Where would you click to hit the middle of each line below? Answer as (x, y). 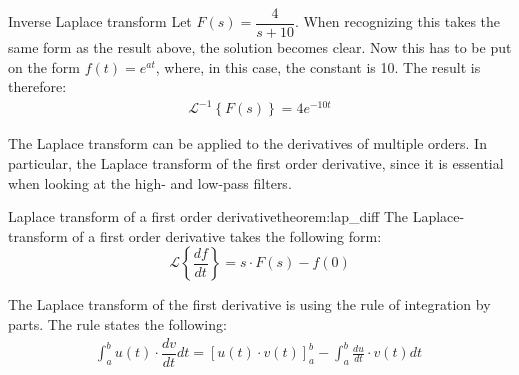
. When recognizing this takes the (397, 21)
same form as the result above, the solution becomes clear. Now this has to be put (260, 47)
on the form (44, 66)
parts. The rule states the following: (117, 323)
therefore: (37, 86)
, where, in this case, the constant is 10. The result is (318, 66)
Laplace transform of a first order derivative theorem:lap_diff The (208, 216)
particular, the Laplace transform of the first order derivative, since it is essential (256, 162)
